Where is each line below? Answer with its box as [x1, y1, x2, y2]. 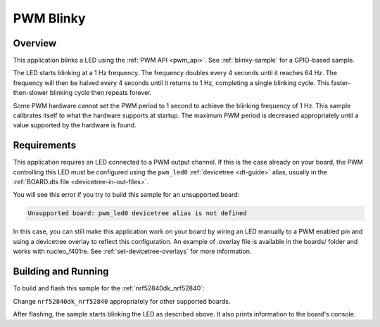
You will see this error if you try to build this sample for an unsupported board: [13, 191, 240, 199]
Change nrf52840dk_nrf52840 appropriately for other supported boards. [13, 297, 231, 305]
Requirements [13, 139, 77, 151]
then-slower [13, 89, 49, 97]
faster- [331, 78, 351, 87]
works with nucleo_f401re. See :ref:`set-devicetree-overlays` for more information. [13, 247, 252, 256]
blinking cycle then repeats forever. [49, 89, 152, 97]
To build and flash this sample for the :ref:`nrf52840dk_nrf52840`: [13, 284, 205, 293]
